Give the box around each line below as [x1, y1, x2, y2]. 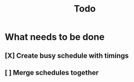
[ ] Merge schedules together [5, 68, 99, 77]
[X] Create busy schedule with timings [5, 51, 129, 60]
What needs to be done [5, 31, 105, 43]
